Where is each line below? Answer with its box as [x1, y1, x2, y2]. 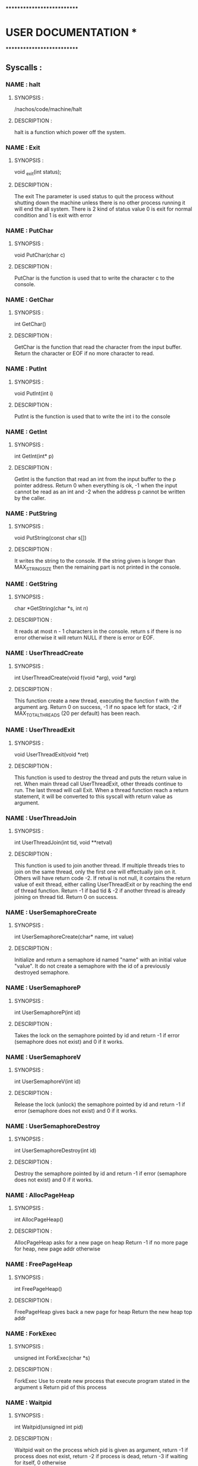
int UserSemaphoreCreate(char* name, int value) [14, 933, 134, 941]
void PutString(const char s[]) [14, 534, 87, 542]
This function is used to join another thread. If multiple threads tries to [14, 862, 185, 869]
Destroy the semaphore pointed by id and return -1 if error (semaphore [14, 1170, 187, 1177]
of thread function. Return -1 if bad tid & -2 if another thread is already [14, 887, 186, 894]
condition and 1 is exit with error [14, 211, 92, 219]
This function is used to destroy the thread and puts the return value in [14, 774, 187, 781]
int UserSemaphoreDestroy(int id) [14, 1147, 97, 1154]
